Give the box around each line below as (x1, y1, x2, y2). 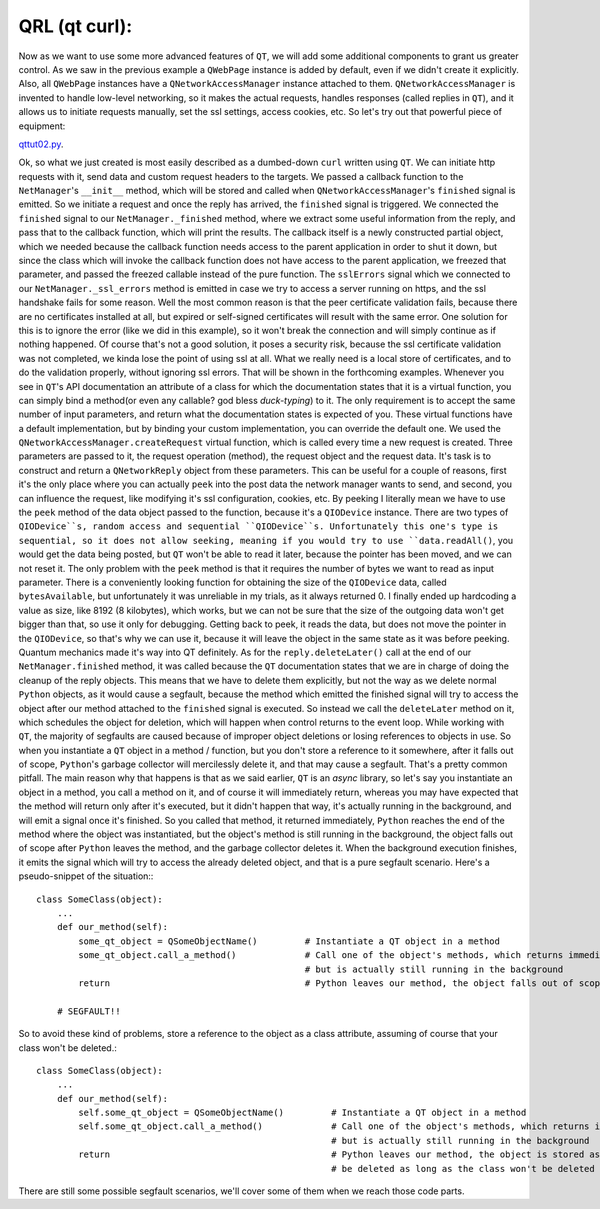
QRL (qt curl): (18, 15, 133, 37)
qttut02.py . (18, 138, 64, 150)
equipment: (18, 120, 66, 132)
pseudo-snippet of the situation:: (18, 870, 154, 882)
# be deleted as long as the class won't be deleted (331, 1163, 595, 1174)
